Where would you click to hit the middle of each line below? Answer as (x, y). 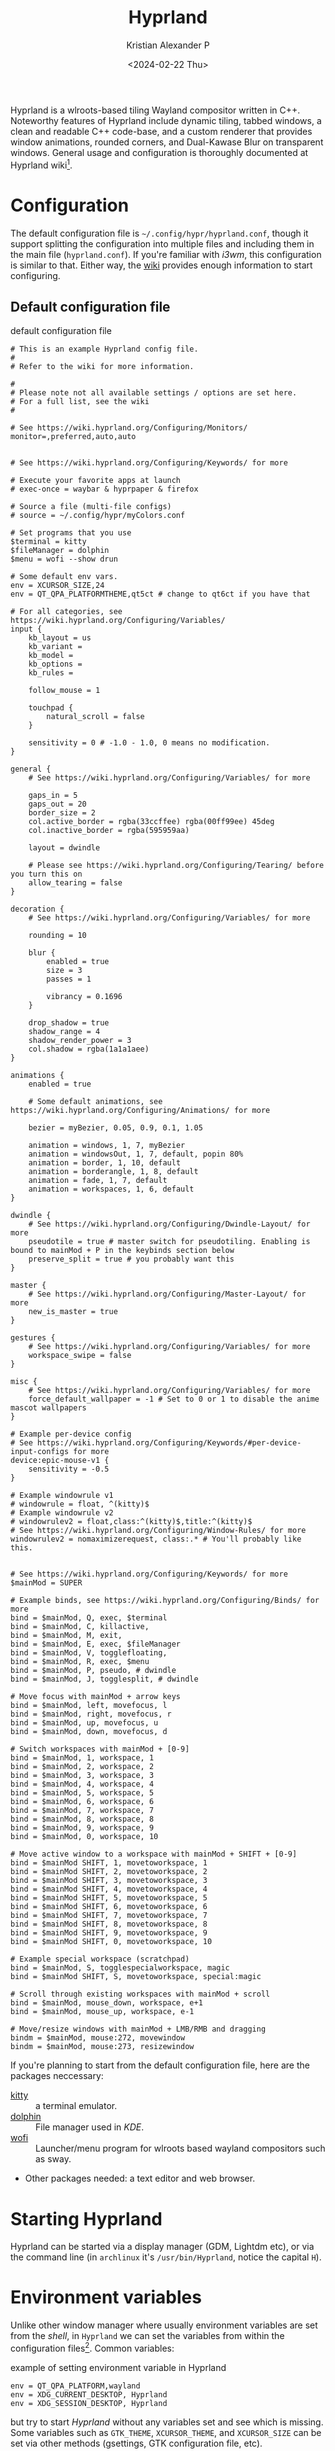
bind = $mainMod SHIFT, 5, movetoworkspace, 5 (109, 1898)
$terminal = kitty (48, 542)
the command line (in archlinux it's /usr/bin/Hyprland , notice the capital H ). (166, 2257)
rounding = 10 (57, 936)
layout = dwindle (64, 848)
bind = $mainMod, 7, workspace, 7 (82, 1811)
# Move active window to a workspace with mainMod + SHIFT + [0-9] (154, 1854)
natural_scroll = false (95, 717)
